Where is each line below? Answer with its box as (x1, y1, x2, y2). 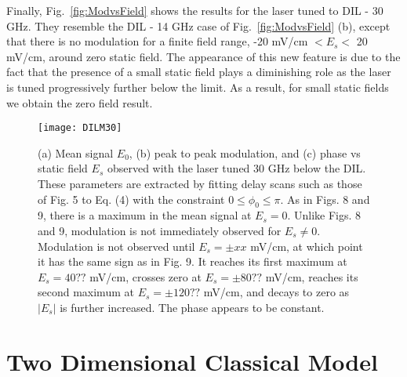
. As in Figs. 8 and (280, 190, 370, 207)
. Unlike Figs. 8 (287, 207, 362, 223)
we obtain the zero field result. (6, 94, 153, 111)
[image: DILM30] (38, 122, 122, 134)
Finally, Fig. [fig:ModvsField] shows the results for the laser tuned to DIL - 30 (6, 2, 383, 18)
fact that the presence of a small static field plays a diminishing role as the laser (6, 63, 391, 80)
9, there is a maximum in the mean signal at (38, 207, 252, 223)
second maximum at (38, 284, 134, 300)
